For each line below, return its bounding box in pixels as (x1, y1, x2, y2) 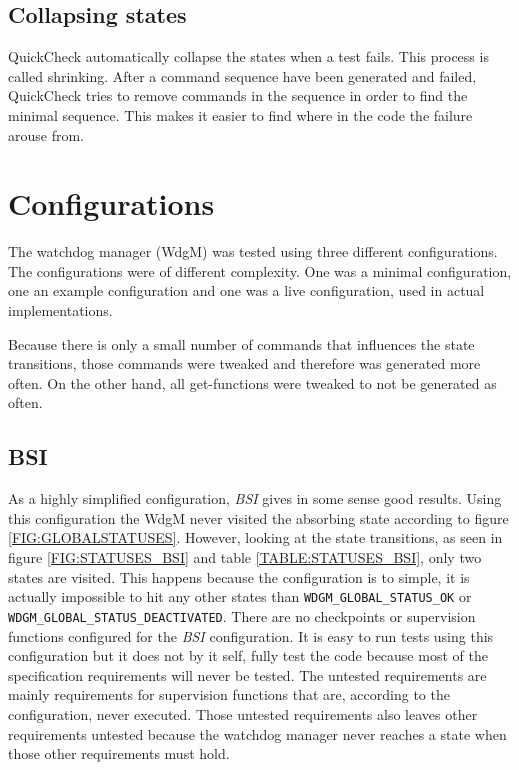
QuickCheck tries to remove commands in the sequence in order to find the (8, 85, 468, 106)
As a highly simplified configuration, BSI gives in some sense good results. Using (8, 488, 502, 509)
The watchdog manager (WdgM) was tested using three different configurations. (8, 241, 498, 262)
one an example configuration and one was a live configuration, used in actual (8, 280, 485, 301)
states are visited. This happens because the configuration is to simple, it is (8, 566, 470, 587)
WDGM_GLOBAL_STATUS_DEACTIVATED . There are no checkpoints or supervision (8, 605, 476, 626)
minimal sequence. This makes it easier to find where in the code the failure (8, 104, 473, 125)
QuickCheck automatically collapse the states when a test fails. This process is (8, 46, 489, 67)
